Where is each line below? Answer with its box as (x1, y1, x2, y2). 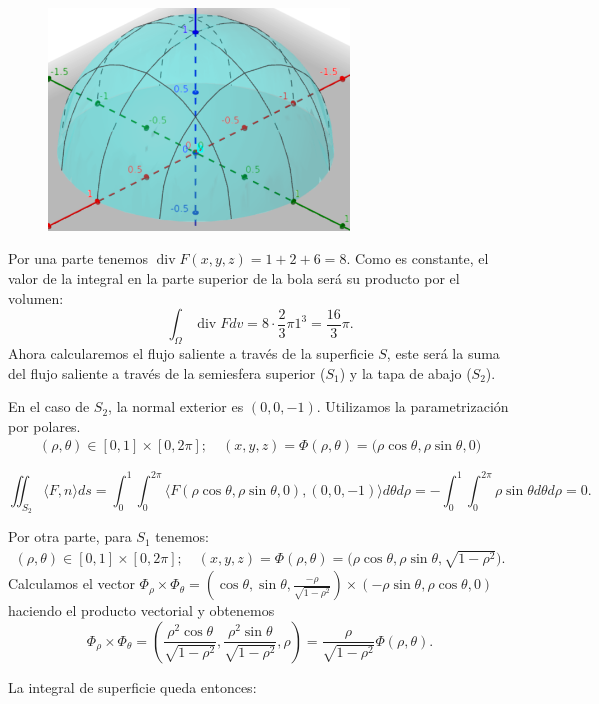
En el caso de (8, 396, 90, 417)
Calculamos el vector (8, 573, 135, 594)
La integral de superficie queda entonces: (8, 676, 257, 697)
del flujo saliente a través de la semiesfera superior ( (8, 362, 326, 383)
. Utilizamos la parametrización (316, 396, 509, 417)
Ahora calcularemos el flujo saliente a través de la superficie (8, 343, 374, 364)
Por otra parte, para (8, 526, 132, 547)
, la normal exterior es (108, 396, 244, 417)
